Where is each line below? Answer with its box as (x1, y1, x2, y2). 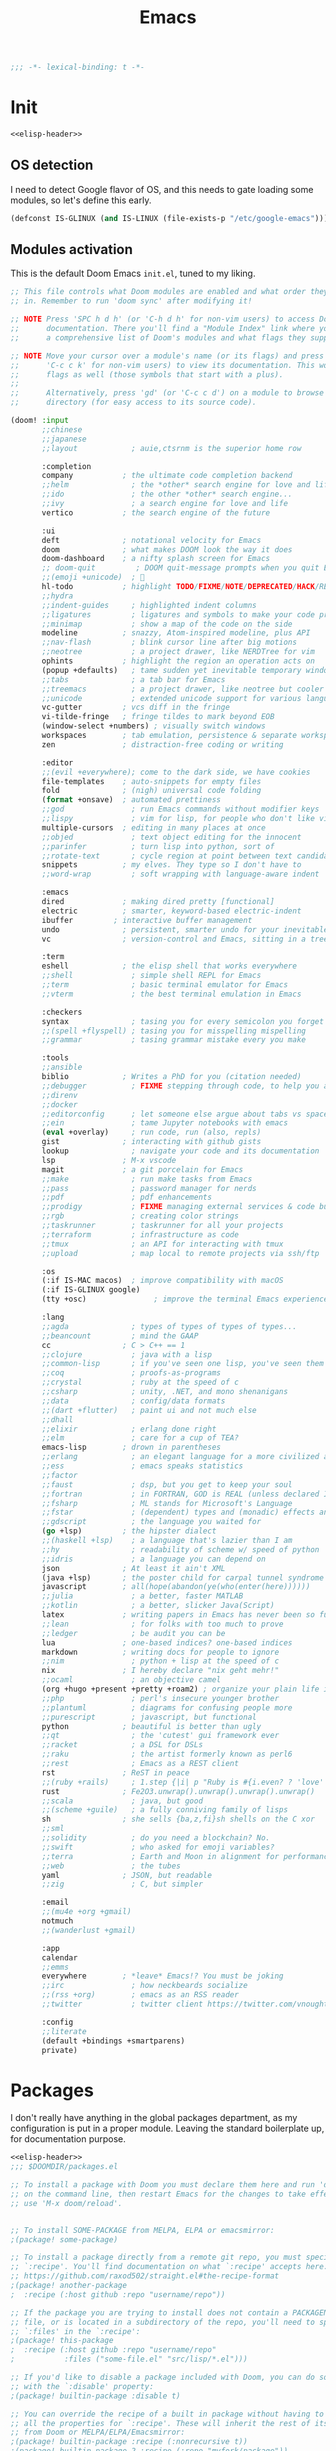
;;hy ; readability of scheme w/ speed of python (41, 1544, 320, 1555)
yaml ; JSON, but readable (41, 1870, 213, 1880)
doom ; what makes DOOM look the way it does (41, 544, 293, 555)
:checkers (41, 1007, 83, 1017)
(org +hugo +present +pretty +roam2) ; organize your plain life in (41, 1684, 333, 1694)
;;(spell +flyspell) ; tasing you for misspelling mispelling (41, 1026, 307, 1036)
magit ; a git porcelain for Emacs (41, 1164, 244, 1175)
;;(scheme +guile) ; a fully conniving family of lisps (41, 1805, 288, 1815)
